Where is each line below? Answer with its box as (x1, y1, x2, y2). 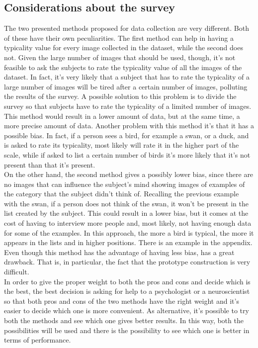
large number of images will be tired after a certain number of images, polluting (4, 81, 248, 91)
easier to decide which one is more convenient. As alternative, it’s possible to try (4, 305, 249, 316)
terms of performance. (4, 335, 71, 345)
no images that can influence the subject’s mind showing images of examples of (4, 178, 245, 189)
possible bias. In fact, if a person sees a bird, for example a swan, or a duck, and (4, 130, 249, 140)
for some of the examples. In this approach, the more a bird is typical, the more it (4, 227, 254, 238)
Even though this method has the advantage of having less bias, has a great (4, 247, 235, 257)
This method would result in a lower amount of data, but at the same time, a (4, 110, 240, 121)
